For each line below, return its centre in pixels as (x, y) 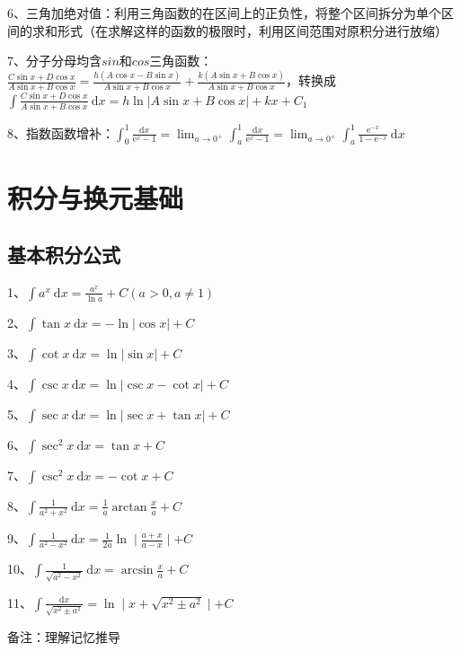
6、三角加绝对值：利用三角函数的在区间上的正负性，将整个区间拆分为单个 (224, 13)
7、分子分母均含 (54, 61)
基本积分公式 (64, 255)
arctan (129, 507)
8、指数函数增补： (61, 132)
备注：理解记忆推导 (64, 636)
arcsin (137, 571)
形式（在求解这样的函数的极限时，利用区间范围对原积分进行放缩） (252, 30)
